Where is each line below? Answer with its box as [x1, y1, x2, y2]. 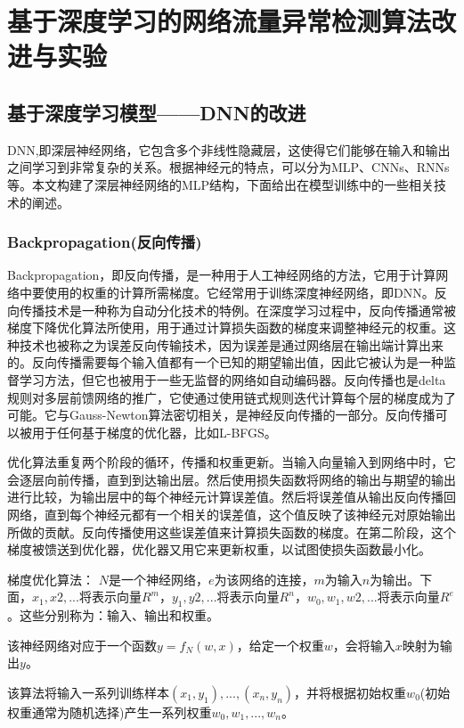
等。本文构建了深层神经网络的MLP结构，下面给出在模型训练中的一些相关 [7, 175, 435, 193]
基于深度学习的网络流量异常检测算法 [7, 3, 432, 39]
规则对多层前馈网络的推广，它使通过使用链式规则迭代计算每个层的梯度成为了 [7, 388, 456, 406]
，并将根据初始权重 [294, 683, 407, 702]
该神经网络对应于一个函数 [7, 635, 157, 654]
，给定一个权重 [236, 635, 324, 654]
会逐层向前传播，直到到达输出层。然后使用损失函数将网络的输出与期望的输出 [7, 470, 456, 488]
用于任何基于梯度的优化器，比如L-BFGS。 [31, 422, 277, 441]
